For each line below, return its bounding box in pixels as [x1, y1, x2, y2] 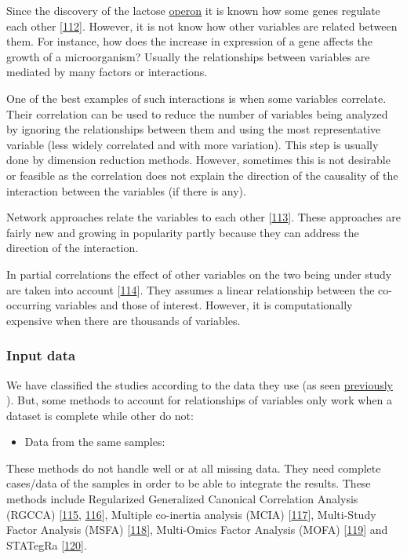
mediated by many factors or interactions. [6, 64, 208, 80]
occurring [6, 297, 52, 313]
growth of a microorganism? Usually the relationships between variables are [6, 48, 370, 64]
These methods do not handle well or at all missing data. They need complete [6, 459, 381, 476]
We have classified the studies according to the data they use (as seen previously [6, 376, 393, 393]
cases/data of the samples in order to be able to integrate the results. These [6, 475, 371, 491]
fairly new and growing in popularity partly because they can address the [6, 224, 359, 240]
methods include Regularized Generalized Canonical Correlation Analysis [6, 491, 358, 507]
